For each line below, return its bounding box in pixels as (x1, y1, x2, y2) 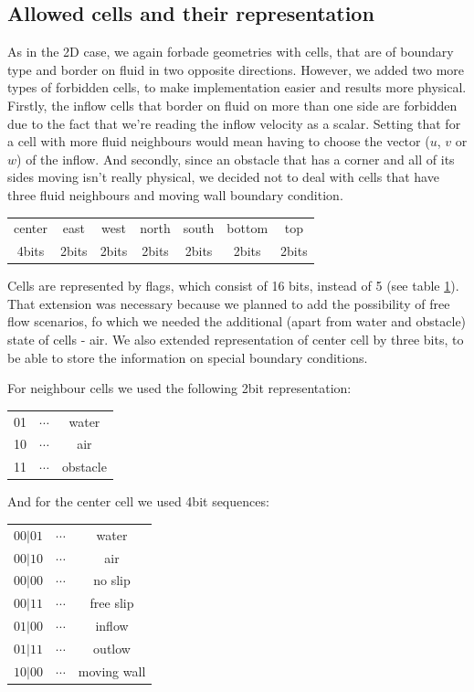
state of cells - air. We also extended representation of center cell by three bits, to (7, 330, 464, 349)
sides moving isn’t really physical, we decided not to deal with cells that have (7, 167, 439, 186)
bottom (226, 218, 269, 238)
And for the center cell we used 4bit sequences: (7, 492, 269, 511)
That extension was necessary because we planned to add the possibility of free (7, 293, 450, 313)
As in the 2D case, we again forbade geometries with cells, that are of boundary (7, 42, 454, 61)
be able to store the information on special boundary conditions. (7, 347, 368, 367)
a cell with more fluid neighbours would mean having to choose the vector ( (7, 132, 430, 151)
